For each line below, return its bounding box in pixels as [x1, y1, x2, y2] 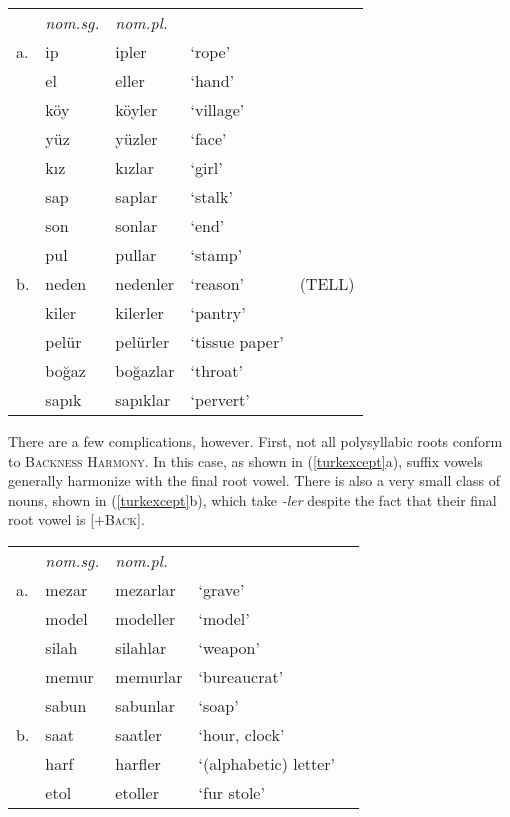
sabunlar [115, 693, 176, 717]
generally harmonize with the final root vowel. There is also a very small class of [8, 470, 501, 491]
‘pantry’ [190, 301, 246, 324]
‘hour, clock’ [198, 722, 285, 746]
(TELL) [299, 272, 355, 295]
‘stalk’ [190, 185, 233, 208]
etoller [115, 780, 159, 804]
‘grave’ [198, 577, 245, 601]
